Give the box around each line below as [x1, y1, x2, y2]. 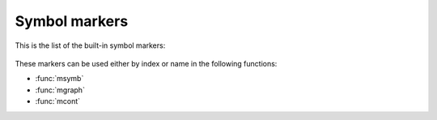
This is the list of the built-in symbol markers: [15, 41, 166, 50]
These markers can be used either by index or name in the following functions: [15, 58, 278, 68]
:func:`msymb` [35, 74, 84, 84]
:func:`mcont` [35, 96, 81, 106]
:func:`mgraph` [35, 85, 85, 95]
